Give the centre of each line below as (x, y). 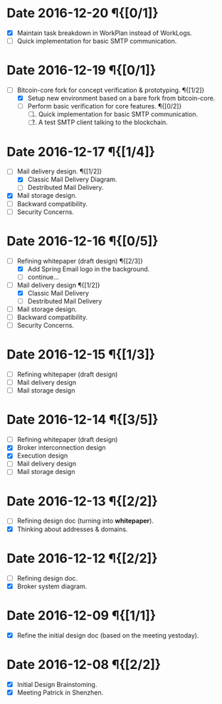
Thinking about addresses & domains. (72, 529)
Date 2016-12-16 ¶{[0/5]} (83, 241)
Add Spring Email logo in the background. (89, 268)
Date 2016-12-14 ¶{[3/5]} (83, 420)
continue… (43, 277)
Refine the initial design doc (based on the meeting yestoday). (108, 635)
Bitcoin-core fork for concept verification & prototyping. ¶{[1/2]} (111, 90)
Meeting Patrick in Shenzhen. (60, 692)
